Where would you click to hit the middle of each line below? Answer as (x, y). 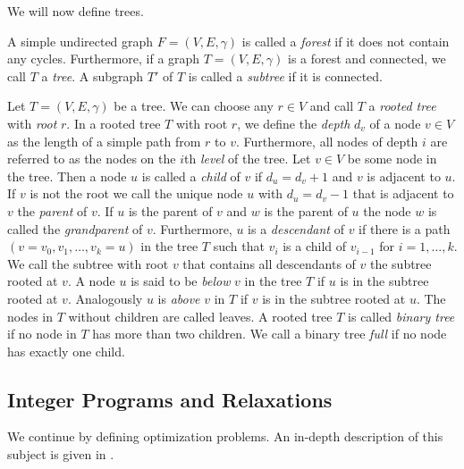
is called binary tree (401, 316)
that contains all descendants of (269, 263)
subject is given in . (61, 454)
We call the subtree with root (88, 263)
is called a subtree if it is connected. (285, 75)
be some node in (392, 159)
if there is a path (405, 228)
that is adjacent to (403, 193)
